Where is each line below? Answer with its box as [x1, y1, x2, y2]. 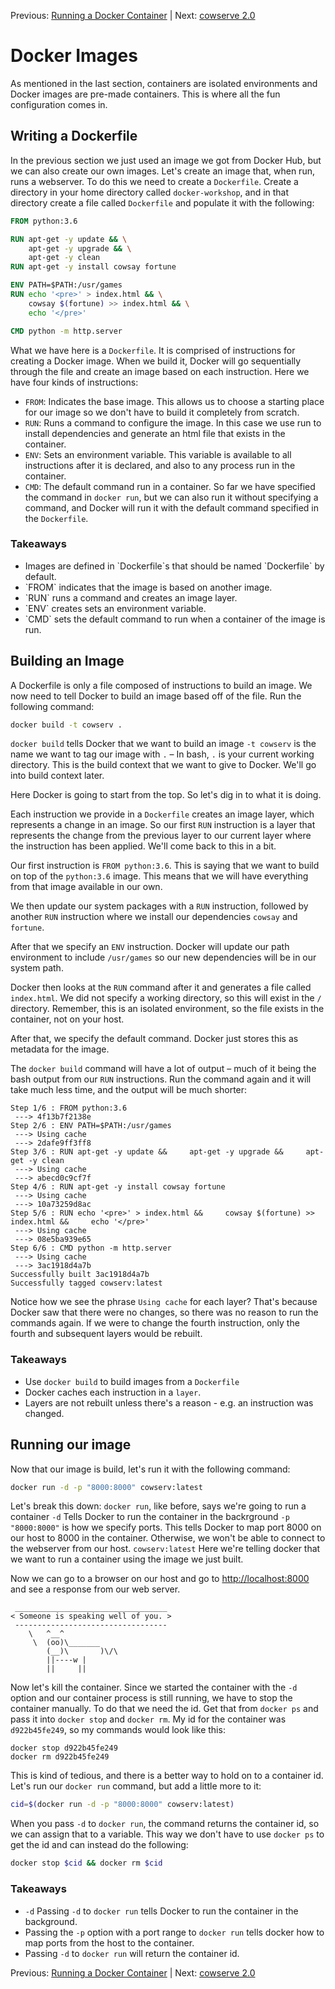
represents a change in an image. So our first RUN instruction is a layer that [10, 819, 316, 831]
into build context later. [10, 770, 105, 782]
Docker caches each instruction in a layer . [24, 1386, 202, 1398]
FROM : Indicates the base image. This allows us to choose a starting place [24, 395, 325, 407]
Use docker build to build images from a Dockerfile [24, 1375, 240, 1387]
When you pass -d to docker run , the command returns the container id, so [10, 1818, 320, 1830]
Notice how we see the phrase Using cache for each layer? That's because [10, 1296, 318, 1308]
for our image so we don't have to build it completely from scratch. [24, 406, 300, 418]
